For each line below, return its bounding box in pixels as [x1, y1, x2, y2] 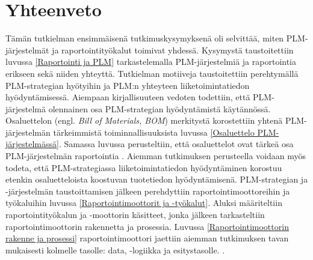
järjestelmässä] [5, 138, 59, 150]
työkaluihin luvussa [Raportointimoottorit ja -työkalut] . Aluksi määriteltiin [5, 196, 282, 209]
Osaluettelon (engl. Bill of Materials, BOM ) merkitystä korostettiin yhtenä [5, 114, 283, 127]
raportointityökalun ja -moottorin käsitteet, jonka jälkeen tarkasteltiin [5, 208, 265, 221]
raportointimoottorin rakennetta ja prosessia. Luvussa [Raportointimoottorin [5, 220, 289, 232]
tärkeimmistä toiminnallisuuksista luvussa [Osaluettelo [53, 125, 255, 138]
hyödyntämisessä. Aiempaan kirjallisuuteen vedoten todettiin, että [5, 91, 250, 103]
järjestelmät [5, 43, 49, 56]
